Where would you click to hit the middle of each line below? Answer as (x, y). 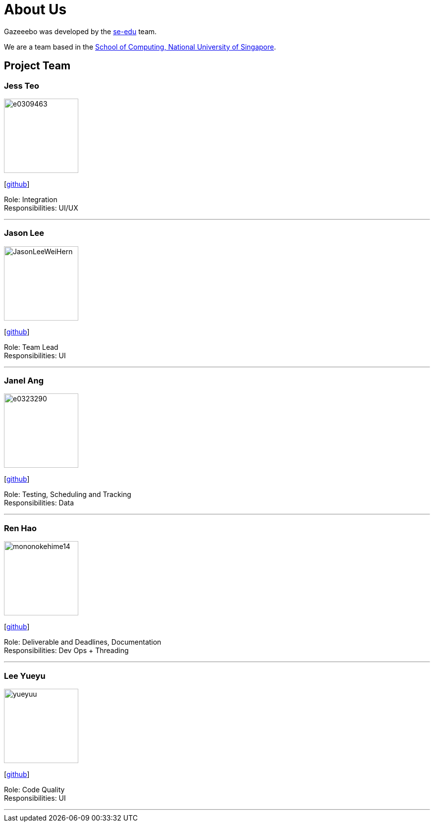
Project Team (37, 66)
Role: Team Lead (31, 347)
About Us (35, 9)
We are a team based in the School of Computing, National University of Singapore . (140, 47)
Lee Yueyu (25, 676)
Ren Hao (21, 528)
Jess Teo (22, 85)
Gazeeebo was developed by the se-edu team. (81, 31)
